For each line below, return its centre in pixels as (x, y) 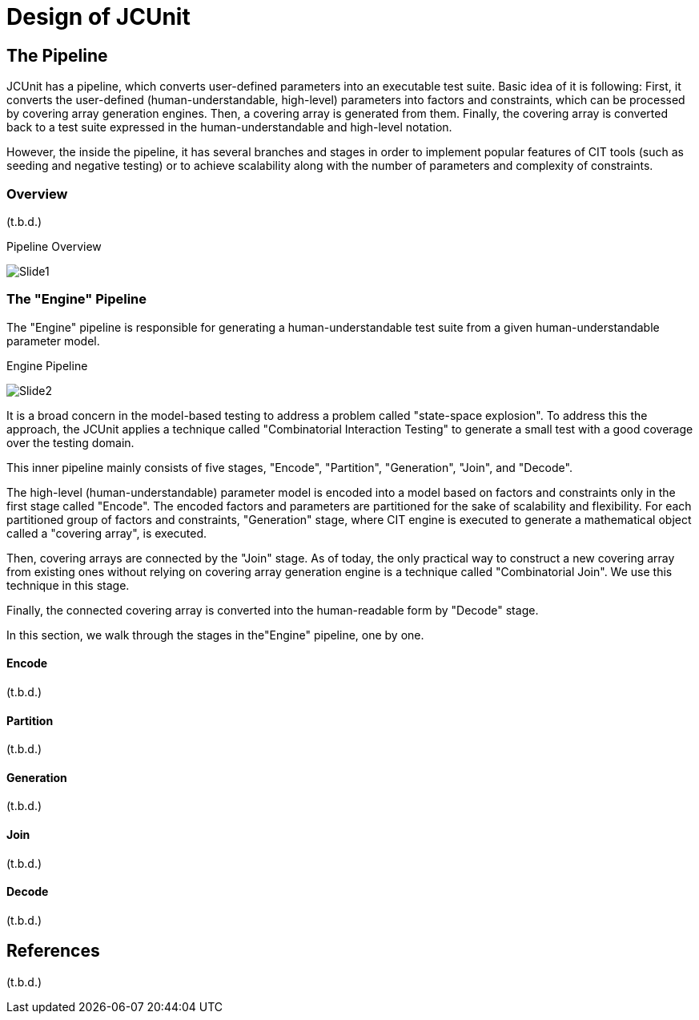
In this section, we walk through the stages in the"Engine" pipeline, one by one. (215, 635)
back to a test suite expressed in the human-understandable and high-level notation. (229, 127)
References (53, 951)
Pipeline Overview (54, 246)
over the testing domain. (70, 442)
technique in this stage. (68, 585)
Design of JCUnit (98, 17)
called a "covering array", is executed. (107, 533)
